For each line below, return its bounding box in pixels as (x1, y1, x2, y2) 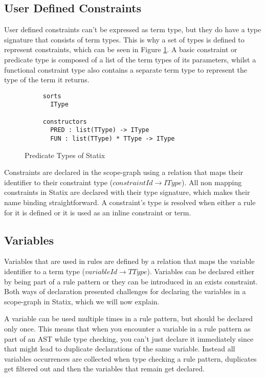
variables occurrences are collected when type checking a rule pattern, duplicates (4, 353, 257, 364)
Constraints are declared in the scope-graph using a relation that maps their (4, 167, 244, 178)
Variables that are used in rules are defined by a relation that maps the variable (4, 256, 255, 267)
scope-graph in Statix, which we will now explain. (4, 296, 160, 306)
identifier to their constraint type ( (4, 176, 113, 187)
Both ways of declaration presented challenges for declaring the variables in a (4, 286, 246, 297)
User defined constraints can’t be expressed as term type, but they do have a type (4, 24, 261, 35)
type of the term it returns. (4, 74, 90, 85)
